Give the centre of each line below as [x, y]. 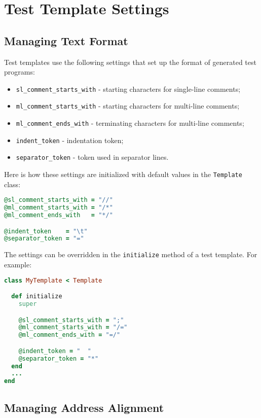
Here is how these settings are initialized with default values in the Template [123, 174]
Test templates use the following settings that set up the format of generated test [130, 62]
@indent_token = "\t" [46, 231]
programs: [20, 72]
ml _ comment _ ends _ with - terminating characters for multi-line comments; [130, 123]
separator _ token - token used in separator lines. [92, 157]
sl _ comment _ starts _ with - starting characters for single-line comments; [128, 89]
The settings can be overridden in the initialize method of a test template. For [131, 254]
